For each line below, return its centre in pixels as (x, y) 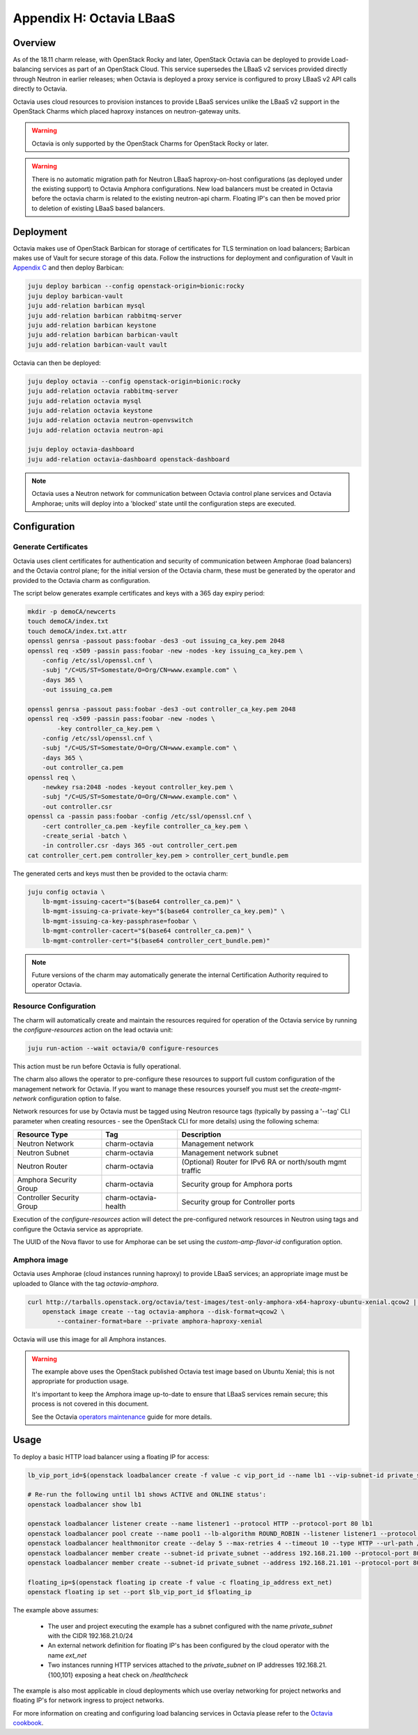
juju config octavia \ (66, 892)
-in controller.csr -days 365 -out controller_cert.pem (140, 846)
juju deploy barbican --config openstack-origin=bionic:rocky (136, 286)
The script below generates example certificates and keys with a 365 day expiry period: (139, 593)
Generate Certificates (51, 547)
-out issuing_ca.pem (77, 690)
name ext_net (67, 1655)
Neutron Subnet (43, 1153)
